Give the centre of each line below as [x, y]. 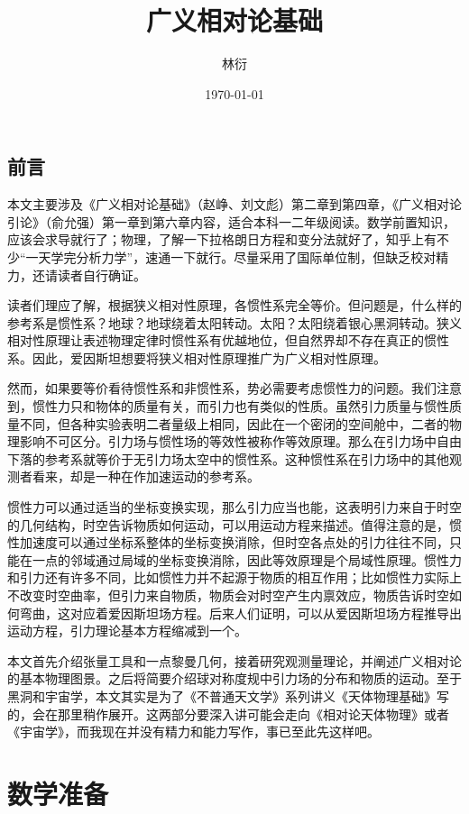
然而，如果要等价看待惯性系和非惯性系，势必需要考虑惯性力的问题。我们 [222, 388]
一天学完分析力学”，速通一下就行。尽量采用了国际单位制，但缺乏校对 [231, 256]
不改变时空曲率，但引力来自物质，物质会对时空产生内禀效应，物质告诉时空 [228, 595]
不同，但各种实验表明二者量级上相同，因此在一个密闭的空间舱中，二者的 [234, 423]
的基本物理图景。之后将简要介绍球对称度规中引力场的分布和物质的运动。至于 [234, 678]
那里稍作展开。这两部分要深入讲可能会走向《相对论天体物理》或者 [253, 713]
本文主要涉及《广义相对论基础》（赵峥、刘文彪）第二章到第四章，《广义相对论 [234, 204]
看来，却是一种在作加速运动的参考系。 [146, 476]
